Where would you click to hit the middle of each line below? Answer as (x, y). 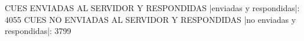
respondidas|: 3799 (38, 31)
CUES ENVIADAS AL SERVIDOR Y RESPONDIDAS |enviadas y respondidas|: (152, 8)
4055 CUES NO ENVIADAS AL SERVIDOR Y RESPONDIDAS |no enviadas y (151, 19)
